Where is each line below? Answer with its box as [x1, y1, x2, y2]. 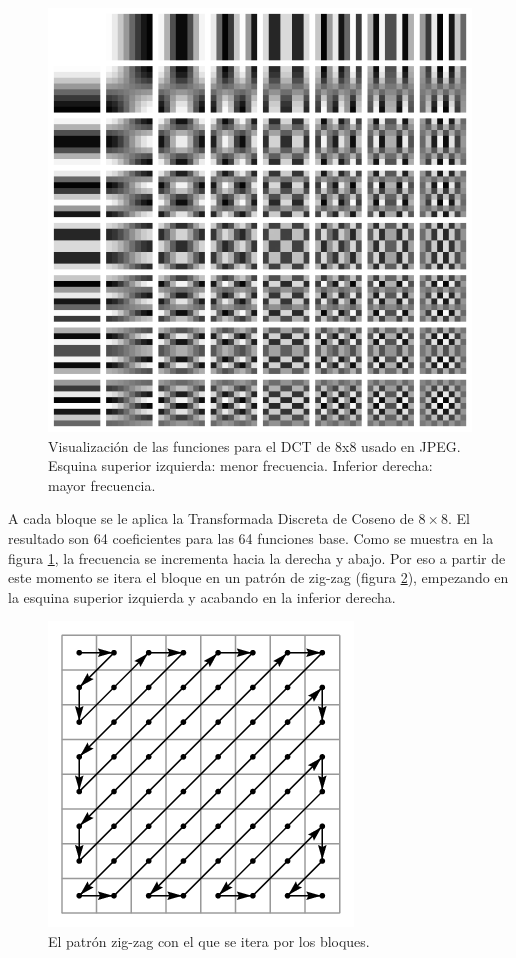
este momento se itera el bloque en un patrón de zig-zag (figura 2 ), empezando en [8, 567, 509, 588]
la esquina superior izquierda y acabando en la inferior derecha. [8, 586, 396, 607]
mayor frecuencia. [48, 474, 156, 495]
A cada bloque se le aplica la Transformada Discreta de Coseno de [8, 508, 414, 529]
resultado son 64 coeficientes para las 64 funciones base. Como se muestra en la [8, 527, 494, 548]
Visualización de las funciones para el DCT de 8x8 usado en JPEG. [48, 435, 461, 456]
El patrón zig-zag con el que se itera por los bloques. [48, 930, 370, 951]
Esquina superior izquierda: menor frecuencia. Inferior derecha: [48, 455, 433, 476]
